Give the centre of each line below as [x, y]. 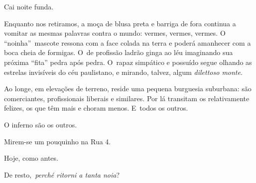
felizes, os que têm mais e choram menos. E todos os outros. [96, 108]
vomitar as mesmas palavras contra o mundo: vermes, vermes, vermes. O [115, 33]
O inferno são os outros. [41, 124]
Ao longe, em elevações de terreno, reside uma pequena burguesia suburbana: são [128, 89]
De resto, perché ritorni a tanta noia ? [62, 174]
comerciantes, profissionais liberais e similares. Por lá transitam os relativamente [127, 98]
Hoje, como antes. [31, 158]
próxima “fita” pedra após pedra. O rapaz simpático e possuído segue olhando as [128, 62]
